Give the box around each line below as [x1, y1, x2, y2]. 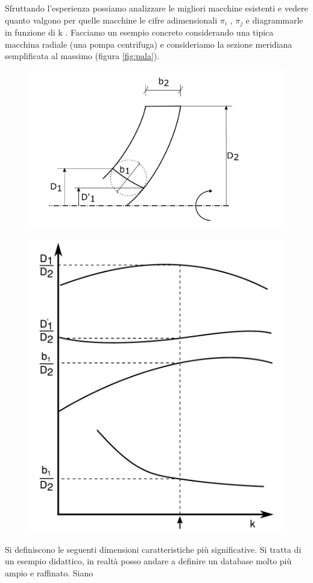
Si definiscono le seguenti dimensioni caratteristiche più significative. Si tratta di [5, 543, 302, 555]
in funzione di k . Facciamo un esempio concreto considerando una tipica [5, 26, 274, 39]
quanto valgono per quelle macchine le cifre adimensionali [5, 13, 218, 26]
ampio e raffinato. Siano [5, 566, 93, 579]
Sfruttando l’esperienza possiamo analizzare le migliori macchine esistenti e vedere [5, 2, 308, 14]
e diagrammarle [245, 13, 303, 26]
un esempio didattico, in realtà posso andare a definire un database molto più [5, 555, 292, 567]
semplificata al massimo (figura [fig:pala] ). [5, 49, 160, 62]
